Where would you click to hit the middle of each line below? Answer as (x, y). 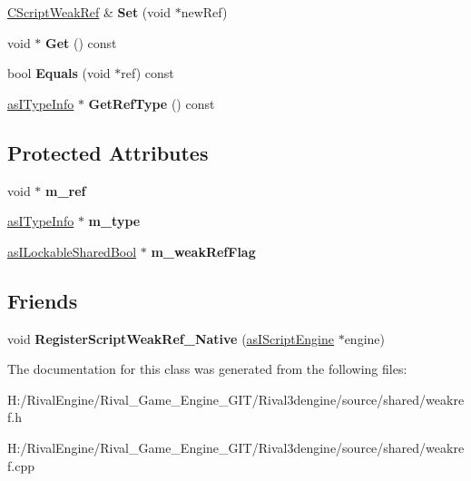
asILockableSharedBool (72, 251)
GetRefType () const (152, 103)
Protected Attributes (108, 152)
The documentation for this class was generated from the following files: (207, 369)
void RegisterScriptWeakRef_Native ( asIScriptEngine (171, 338)
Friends (43, 300)
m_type (114, 221)
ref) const (147, 73)
